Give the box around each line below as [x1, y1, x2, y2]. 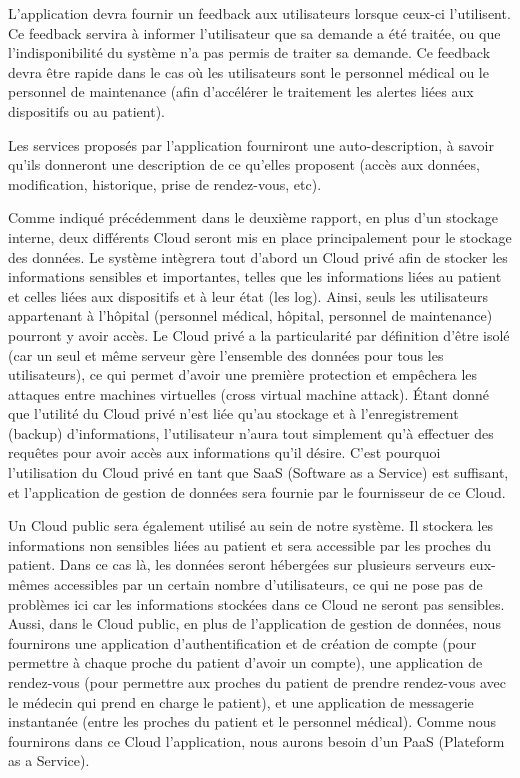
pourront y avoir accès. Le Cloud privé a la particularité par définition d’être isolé [8, 324, 510, 345]
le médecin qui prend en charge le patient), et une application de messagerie [8, 691, 474, 712]
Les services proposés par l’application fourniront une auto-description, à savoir [8, 134, 494, 155]
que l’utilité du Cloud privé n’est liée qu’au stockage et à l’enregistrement [8, 403, 459, 424]
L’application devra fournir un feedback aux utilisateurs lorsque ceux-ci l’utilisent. [8, 3, 511, 23]
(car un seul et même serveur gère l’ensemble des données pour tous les [8, 344, 444, 365]
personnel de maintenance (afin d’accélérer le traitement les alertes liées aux [8, 81, 474, 102]
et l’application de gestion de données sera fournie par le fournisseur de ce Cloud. [8, 481, 506, 502]
